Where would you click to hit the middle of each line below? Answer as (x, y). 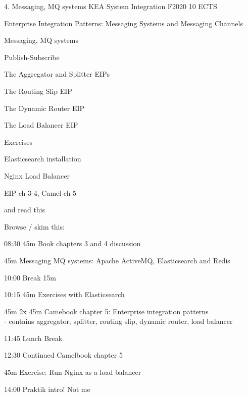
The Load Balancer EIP (41, 125)
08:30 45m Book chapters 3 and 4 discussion (72, 243)
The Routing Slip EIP (38, 91)
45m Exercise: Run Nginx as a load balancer (73, 372)
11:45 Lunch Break (33, 338)
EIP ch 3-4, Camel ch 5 (40, 192)
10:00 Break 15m (30, 277)
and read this (25, 210)
